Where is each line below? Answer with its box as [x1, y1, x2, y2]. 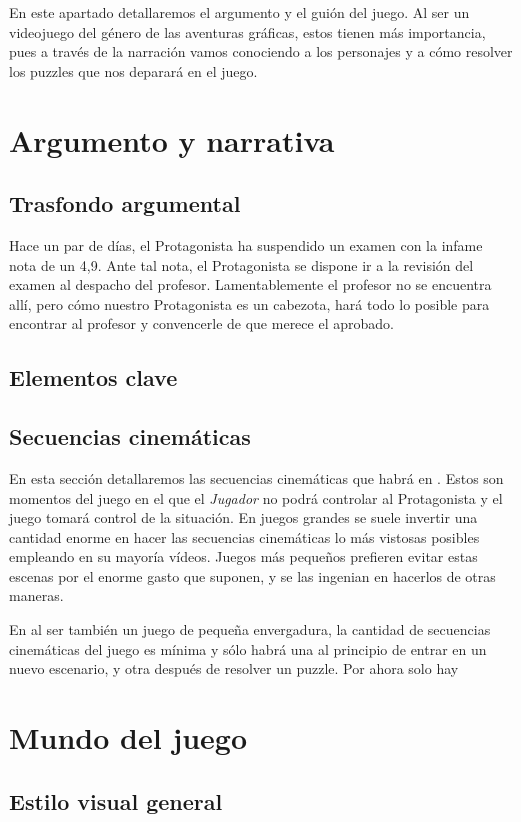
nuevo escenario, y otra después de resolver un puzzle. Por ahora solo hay [9, 658, 459, 679]
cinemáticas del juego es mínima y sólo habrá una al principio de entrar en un [9, 638, 487, 659]
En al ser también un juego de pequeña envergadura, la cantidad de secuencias [9, 619, 491, 640]
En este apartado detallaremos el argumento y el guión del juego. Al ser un [9, 2, 470, 22]
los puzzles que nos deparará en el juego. [9, 60, 258, 81]
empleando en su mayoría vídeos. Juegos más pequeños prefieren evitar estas [9, 546, 478, 567]
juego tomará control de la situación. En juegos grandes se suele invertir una [9, 507, 478, 528]
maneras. [9, 585, 64, 606]
